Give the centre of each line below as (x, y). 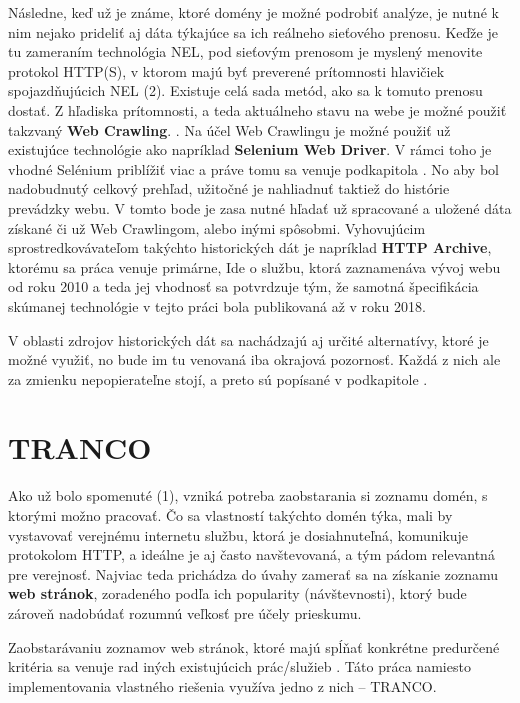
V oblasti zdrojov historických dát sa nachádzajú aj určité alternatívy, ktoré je (248, 339)
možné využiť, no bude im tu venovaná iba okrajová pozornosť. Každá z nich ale (254, 359)
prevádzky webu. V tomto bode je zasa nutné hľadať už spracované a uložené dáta (260, 207)
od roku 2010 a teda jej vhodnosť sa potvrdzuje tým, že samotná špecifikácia (243, 286)
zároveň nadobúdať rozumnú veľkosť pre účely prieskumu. (185, 612)
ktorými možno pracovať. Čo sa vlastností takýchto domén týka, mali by (230, 515)
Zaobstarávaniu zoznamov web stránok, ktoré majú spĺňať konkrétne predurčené (254, 646)
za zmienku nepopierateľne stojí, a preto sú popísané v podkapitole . (218, 378)
